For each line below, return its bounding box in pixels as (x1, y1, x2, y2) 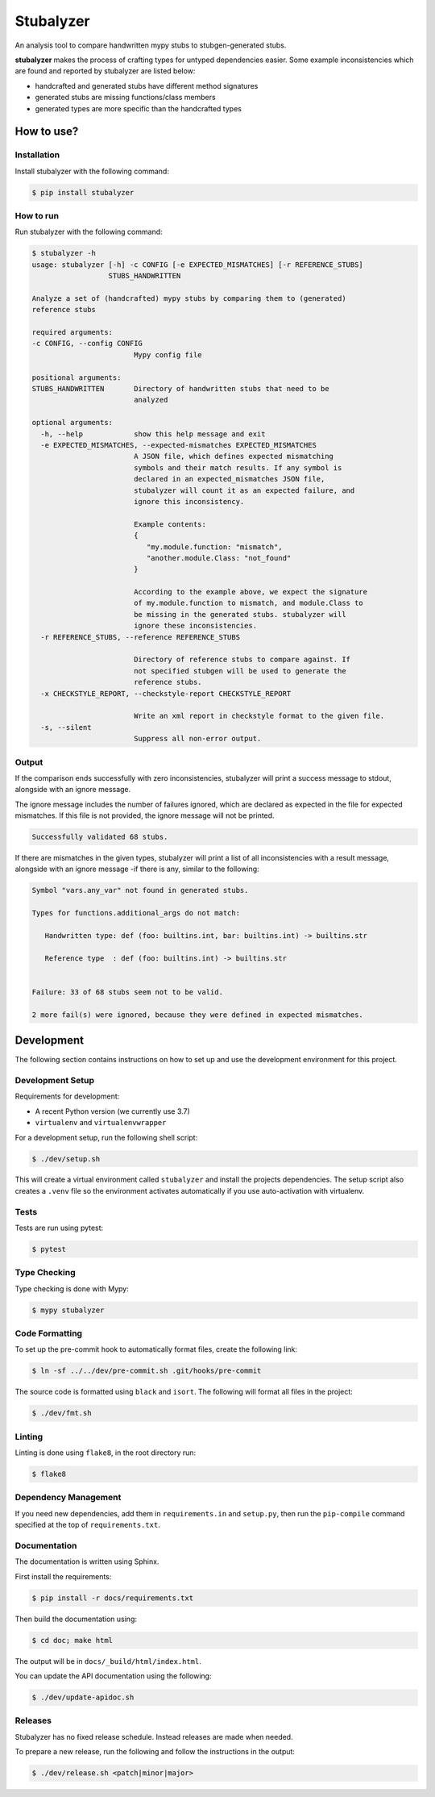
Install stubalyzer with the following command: (14, 166, 169, 176)
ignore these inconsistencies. (133, 621, 258, 631)
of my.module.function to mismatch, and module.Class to (133, 598, 364, 608)
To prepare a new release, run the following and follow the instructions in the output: (14, 1747, 296, 1757)
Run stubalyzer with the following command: (14, 227, 163, 237)
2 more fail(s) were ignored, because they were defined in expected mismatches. (31, 1010, 364, 1019)
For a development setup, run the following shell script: (14, 1132, 198, 1142)
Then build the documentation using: (14, 1614, 137, 1624)
